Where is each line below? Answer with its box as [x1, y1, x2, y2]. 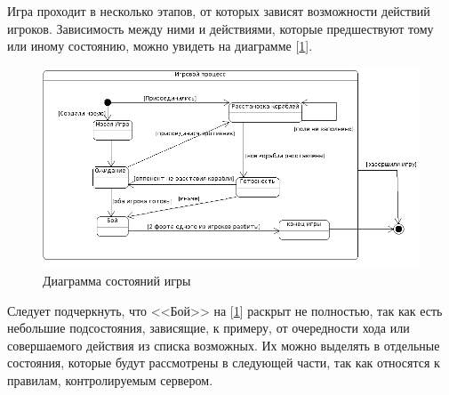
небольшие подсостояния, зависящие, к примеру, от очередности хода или [7, 318, 410, 337]
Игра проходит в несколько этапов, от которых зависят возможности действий [7, 2, 430, 20]
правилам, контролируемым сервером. [7, 370, 213, 389]
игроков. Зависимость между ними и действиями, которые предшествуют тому [7, 19, 434, 37]
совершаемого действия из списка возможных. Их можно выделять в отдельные [7, 335, 440, 354]
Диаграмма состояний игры [43, 270, 191, 289]
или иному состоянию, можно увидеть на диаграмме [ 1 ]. [7, 36, 313, 55]
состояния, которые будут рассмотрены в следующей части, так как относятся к [7, 353, 440, 372]
